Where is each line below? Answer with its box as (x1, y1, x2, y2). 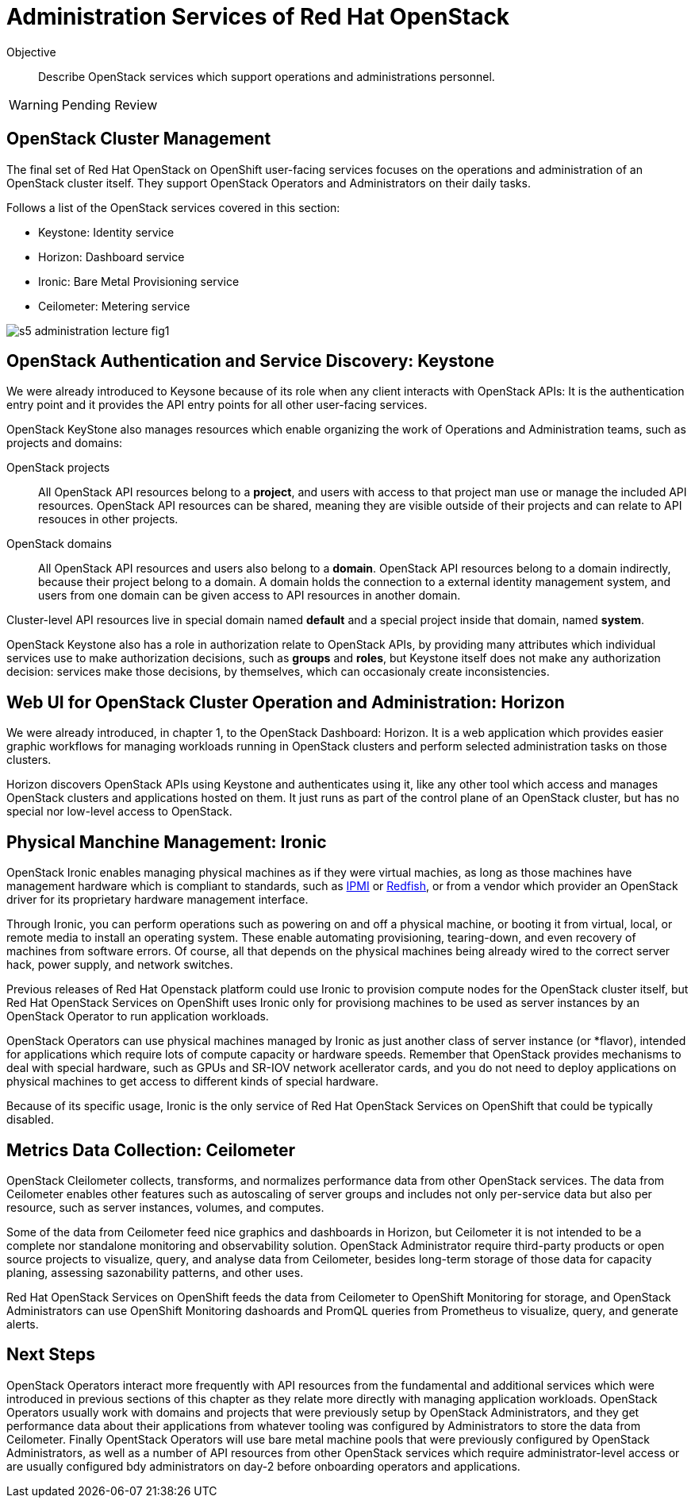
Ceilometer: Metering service (38, 299, 190, 313)
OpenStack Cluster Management (6, 129, 271, 149)
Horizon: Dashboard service (38, 249, 185, 264)
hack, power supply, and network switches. (6, 958, 233, 972)
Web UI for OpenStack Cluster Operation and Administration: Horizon (6, 692, 565, 712)
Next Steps (6, 1344, 95, 1365)
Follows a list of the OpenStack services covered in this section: (6, 200, 340, 214)
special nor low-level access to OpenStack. (6, 804, 232, 819)
